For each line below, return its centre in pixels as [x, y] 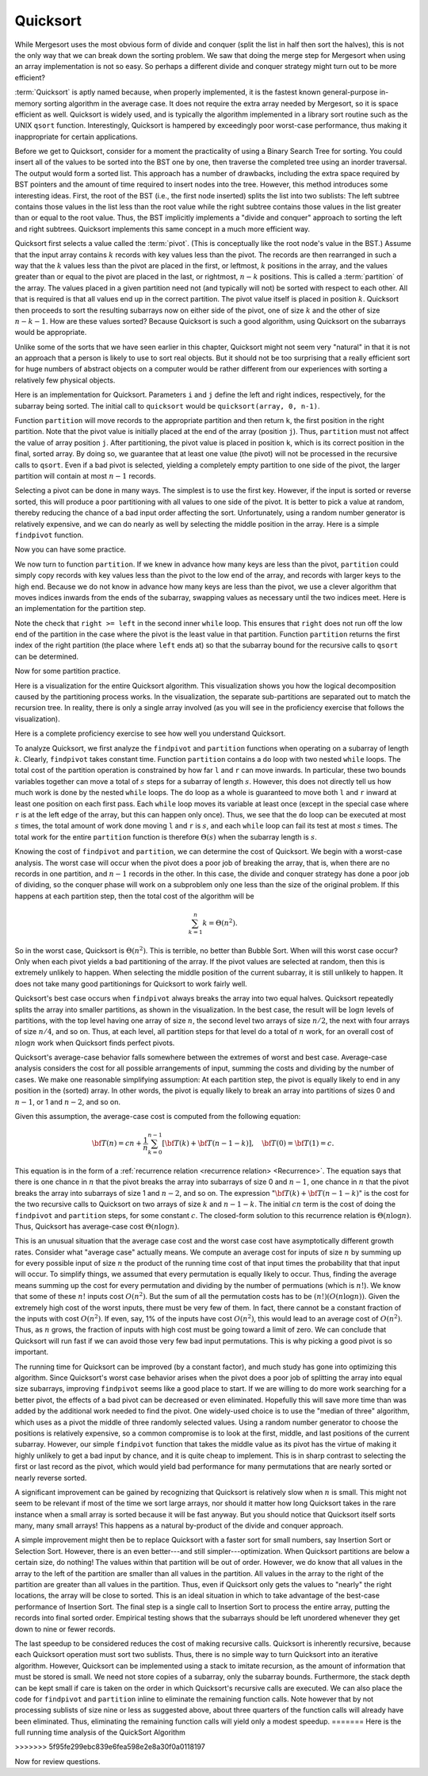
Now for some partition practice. [68, 671]
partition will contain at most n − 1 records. [85, 476]
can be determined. [47, 656]
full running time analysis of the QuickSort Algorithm [100, 1732]
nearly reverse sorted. [51, 1478]
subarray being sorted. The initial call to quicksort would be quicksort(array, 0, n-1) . [167, 406]
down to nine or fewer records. [65, 1629]
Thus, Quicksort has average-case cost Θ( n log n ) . [97, 1226]
